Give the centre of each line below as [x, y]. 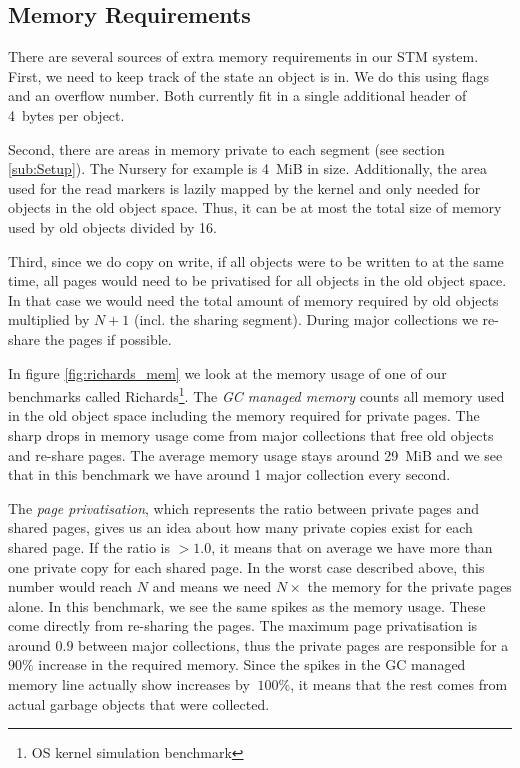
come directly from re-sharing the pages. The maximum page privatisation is [243, 625]
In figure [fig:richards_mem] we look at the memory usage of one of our [227, 372]
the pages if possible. [108, 338]
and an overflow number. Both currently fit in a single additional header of [237, 95]
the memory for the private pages [409, 586]
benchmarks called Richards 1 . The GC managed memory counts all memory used [256, 394]
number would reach [70, 586]
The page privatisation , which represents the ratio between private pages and [244, 507]
